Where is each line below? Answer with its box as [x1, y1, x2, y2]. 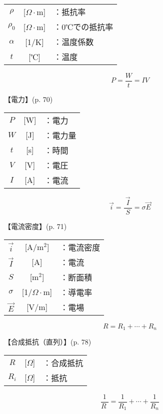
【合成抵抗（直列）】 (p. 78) [4, 336, 91, 346]
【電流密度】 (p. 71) [4, 220, 67, 231]
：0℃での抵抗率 [53, 21, 113, 32]
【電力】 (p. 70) [4, 94, 53, 104]
